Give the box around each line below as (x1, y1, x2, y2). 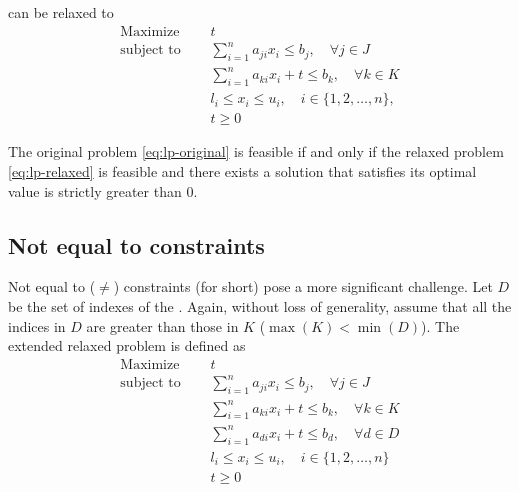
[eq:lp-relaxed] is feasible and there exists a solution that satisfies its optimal (8, 160, 477, 181)
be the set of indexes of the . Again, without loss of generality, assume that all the (8, 295, 512, 316)
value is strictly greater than (8, 180, 182, 201)
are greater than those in (86, 315, 239, 336)
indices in (8, 315, 66, 336)
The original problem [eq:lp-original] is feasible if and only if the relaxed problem (8, 141, 504, 162)
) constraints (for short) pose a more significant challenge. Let (113, 276, 493, 297)
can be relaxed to (8, 2, 114, 22)
